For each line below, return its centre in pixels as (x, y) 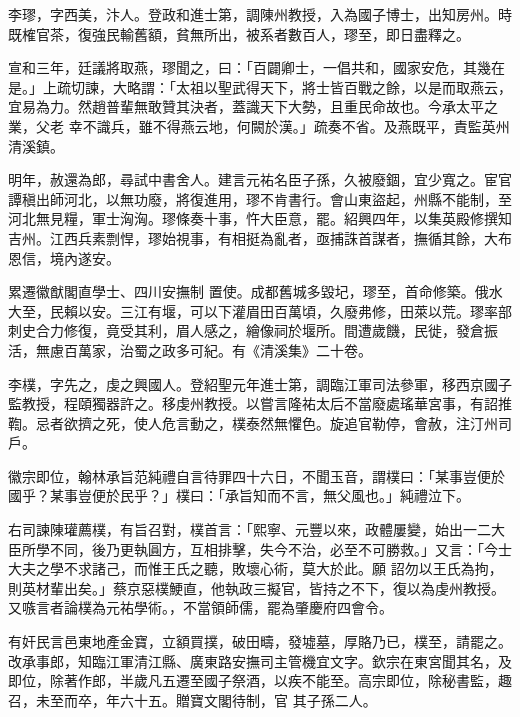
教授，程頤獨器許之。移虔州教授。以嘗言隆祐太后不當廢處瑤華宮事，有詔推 (266, 403)
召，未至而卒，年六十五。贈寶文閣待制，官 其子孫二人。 (192, 699)
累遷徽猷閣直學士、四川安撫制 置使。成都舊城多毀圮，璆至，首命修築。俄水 (255, 291)
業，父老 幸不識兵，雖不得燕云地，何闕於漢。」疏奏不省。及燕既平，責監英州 (259, 125)
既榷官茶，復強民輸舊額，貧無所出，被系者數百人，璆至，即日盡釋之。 (239, 33)
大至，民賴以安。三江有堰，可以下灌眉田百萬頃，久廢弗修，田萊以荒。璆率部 (260, 310)
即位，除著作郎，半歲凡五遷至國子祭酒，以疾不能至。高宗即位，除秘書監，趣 (260, 680)
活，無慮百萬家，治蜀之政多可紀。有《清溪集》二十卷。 (190, 349)
